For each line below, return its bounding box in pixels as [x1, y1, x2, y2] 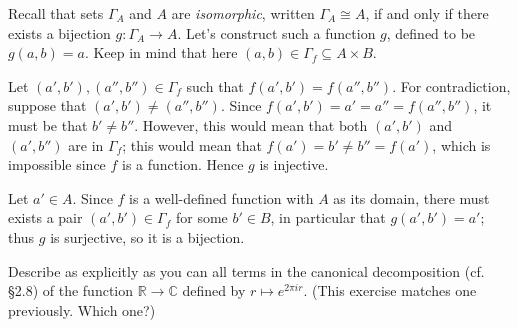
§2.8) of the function [8, 280, 134, 301]
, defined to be [386, 22, 476, 43]
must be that [8, 114, 88, 135]
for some [175, 207, 228, 228]
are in [68, 134, 104, 155]
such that [186, 75, 244, 96]
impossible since [8, 154, 106, 175]
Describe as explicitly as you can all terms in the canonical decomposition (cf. [8, 260, 485, 281]
